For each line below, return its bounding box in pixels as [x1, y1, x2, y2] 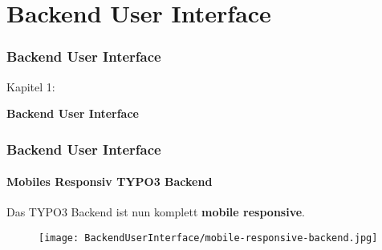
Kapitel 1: [6, 78, 55, 95]
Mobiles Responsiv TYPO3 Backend [6, 173, 213, 190]
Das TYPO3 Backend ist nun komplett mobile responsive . [6, 204, 305, 220]
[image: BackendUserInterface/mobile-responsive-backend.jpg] [39, 232, 378, 244]
